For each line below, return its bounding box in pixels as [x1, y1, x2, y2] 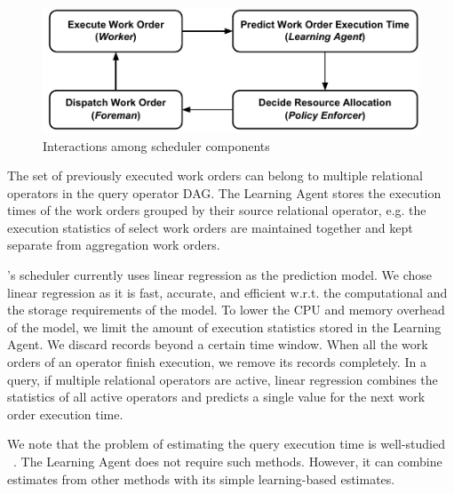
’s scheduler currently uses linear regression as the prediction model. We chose [7, 266, 433, 284]
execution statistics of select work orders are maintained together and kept [7, 218, 413, 236]
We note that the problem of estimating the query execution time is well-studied [7, 434, 446, 453]
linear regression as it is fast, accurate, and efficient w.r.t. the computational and [7, 283, 448, 301]
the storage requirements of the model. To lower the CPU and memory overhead [7, 300, 445, 319]
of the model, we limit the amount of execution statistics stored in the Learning [7, 317, 442, 336]
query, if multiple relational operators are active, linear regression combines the [7, 370, 438, 388]
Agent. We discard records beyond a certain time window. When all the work [7, 335, 428, 354]
